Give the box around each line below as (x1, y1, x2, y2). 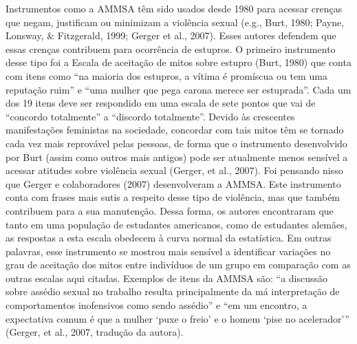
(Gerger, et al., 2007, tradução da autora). (6, 325, 184, 339)
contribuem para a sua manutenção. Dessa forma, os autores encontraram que (6, 203, 334, 217)
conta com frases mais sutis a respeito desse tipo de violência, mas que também (6, 190, 340, 204)
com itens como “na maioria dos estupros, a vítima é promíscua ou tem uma (6, 68, 327, 83)
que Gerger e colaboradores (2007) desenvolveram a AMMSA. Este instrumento (6, 176, 341, 191)
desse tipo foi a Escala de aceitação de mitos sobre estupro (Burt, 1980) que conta (6, 55, 351, 69)
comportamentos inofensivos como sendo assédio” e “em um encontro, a (6, 298, 307, 312)
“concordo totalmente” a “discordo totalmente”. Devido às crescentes (6, 109, 295, 123)
